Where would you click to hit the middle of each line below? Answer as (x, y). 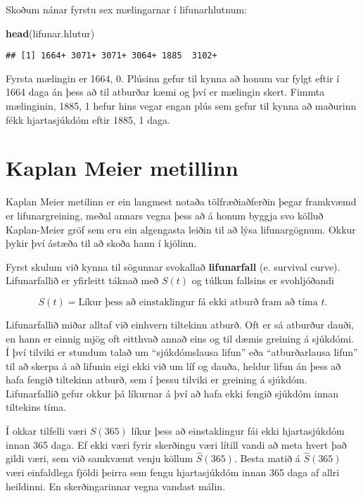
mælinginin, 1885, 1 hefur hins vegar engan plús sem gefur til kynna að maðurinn (181, 106)
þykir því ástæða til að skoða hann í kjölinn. (101, 243)
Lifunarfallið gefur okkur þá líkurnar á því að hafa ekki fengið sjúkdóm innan (172, 393)
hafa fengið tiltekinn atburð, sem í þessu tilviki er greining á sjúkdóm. (157, 379)
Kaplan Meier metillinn (122, 168)
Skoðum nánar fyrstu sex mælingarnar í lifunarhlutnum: (127, 9)
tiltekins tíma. (36, 407)
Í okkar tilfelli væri (46, 431)
